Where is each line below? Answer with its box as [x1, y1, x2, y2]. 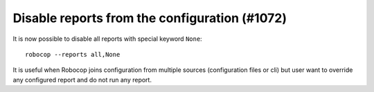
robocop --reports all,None [25, 50, 121, 58]
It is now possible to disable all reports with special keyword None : [12, 35, 202, 43]
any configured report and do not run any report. [12, 75, 152, 84]
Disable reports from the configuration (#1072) [12, 10, 287, 26]
